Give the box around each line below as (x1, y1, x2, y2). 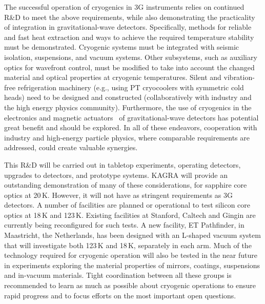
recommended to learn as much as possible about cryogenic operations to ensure (4, 280, 256, 291)
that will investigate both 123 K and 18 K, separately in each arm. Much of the (4, 239, 252, 250)
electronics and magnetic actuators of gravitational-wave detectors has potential (4, 112, 259, 123)
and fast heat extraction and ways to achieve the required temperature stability (4, 31, 254, 42)
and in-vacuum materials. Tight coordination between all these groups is (4, 270, 232, 280)
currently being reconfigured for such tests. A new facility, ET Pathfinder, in (4, 219, 244, 230)
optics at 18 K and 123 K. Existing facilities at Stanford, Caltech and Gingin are (4, 209, 256, 220)
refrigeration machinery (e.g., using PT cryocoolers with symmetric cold (17, 82, 244, 92)
